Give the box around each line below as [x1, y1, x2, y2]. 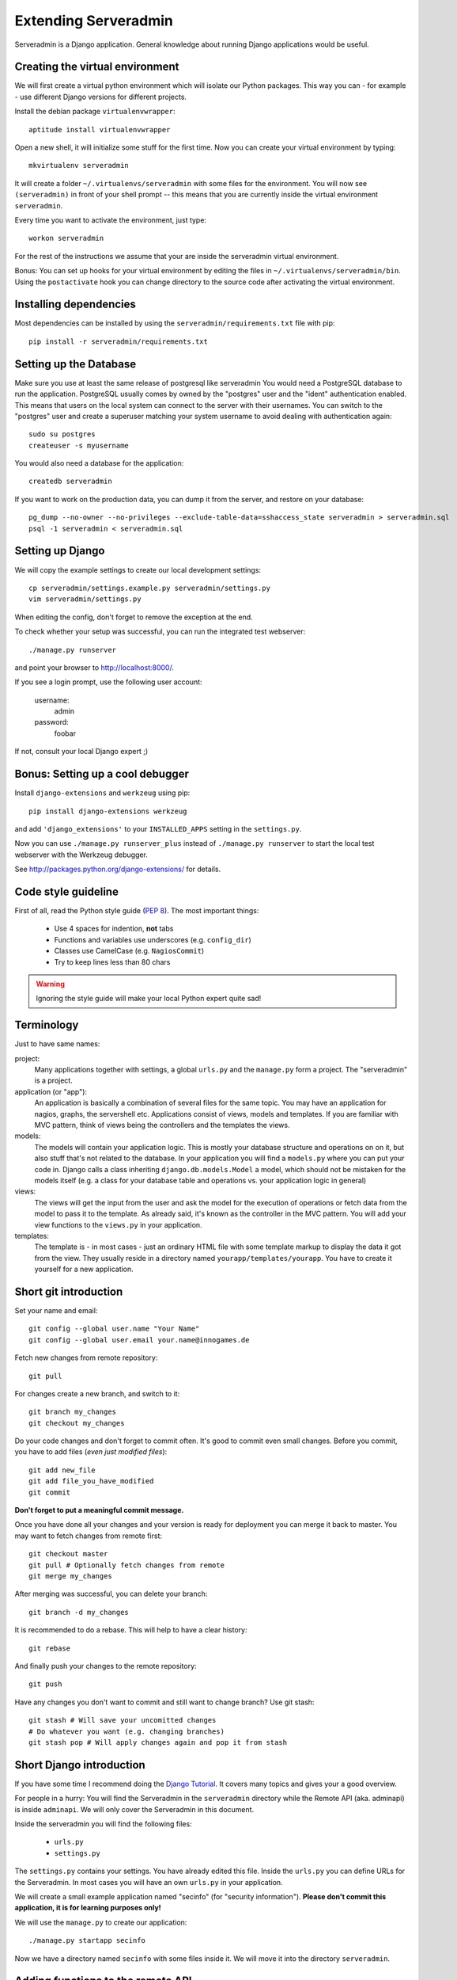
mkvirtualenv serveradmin [28, 161, 130, 170]
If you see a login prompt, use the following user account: [14, 677, 202, 687]
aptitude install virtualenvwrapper [28, 125, 171, 134]
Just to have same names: [14, 1039, 100, 1049]
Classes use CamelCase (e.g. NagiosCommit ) [54, 946, 205, 956]
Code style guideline [14, 885, 119, 898]
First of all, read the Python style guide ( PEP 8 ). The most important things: [14, 906, 259, 915]
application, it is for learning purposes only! [14, 1903, 161, 1913]
